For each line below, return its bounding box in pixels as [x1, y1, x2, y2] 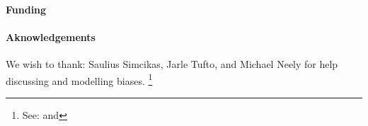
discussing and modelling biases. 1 [6, 71, 153, 88]
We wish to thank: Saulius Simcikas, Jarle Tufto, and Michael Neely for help [6, 56, 338, 71]
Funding [6, 1, 47, 16]
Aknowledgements [6, 29, 96, 44]
